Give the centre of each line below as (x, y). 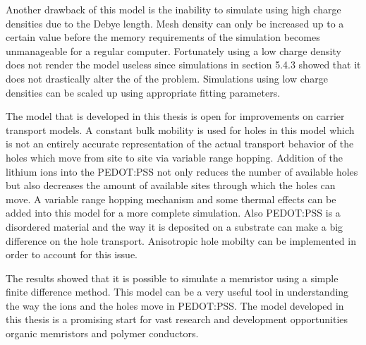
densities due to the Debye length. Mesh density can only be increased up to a (175, 23)
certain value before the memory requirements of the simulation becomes (163, 37)
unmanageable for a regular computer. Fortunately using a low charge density (173, 50)
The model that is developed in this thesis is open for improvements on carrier (175, 116)
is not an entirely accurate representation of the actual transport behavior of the (180, 144)
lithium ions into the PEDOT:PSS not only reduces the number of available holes (182, 171)
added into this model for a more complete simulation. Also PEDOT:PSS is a (173, 213)
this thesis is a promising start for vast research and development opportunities (177, 319)
